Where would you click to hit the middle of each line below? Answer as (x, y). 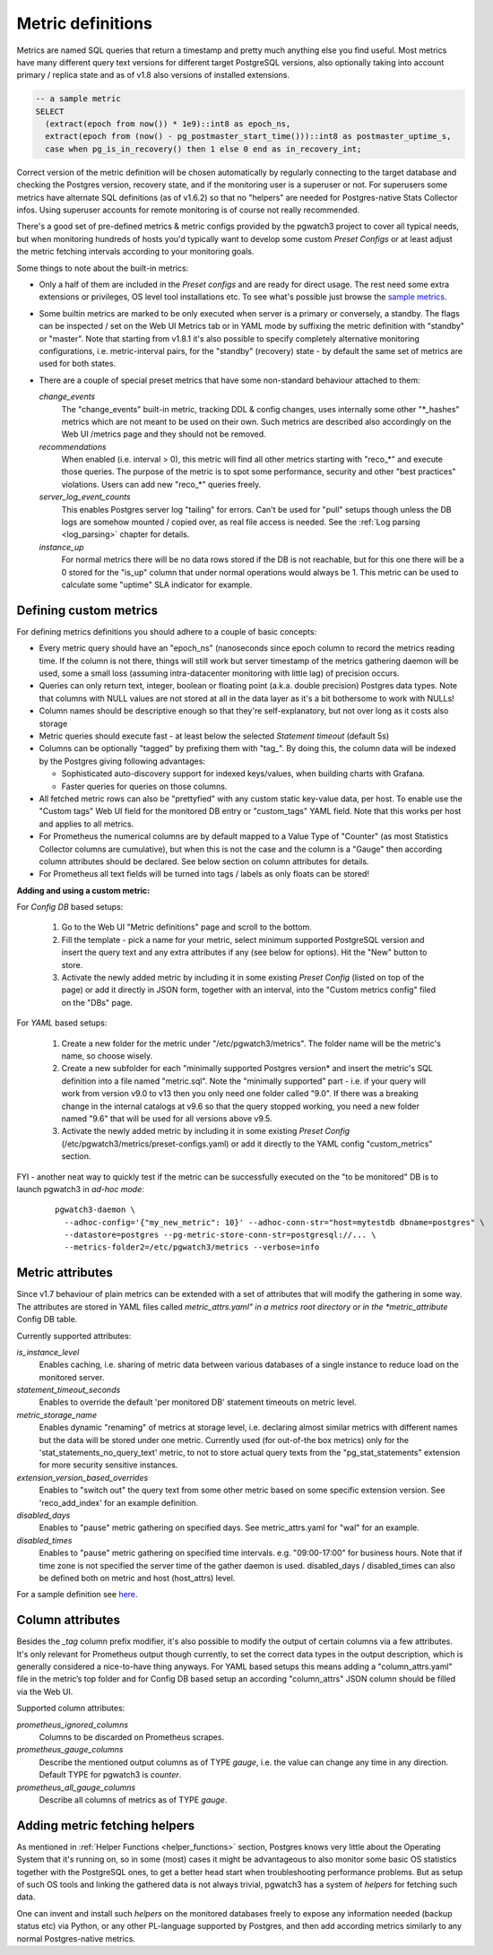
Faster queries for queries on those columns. (144, 786)
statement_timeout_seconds (69, 1390)
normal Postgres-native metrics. (76, 1938)
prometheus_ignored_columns (73, 1725)
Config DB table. (47, 1319)
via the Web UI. (45, 1691)
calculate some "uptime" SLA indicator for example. (157, 584)
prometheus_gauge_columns (70, 1750)
